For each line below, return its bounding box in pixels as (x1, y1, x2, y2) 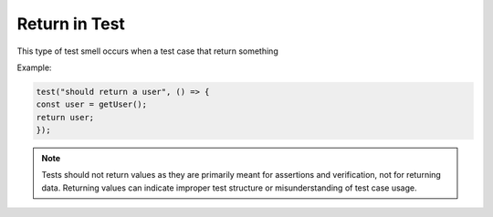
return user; (36, 112, 95, 122)
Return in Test (16, 14, 125, 34)
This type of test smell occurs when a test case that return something (16, 46, 278, 57)
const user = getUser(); (36, 99, 148, 109)
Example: (16, 62, 52, 73)
